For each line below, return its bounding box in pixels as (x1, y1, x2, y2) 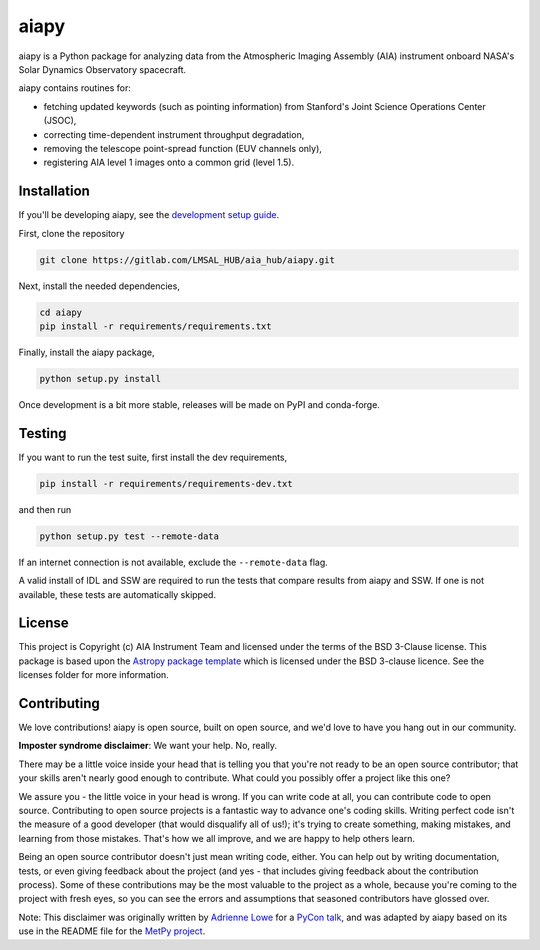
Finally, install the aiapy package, (18, 346, 155, 358)
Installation (18, 183, 90, 200)
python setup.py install (39, 373, 162, 384)
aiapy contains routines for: (18, 82, 132, 94)
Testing (18, 425, 67, 442)
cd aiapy (39, 306, 83, 318)
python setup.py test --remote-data (39, 530, 220, 542)
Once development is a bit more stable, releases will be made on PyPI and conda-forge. (18, 398, 380, 410)
